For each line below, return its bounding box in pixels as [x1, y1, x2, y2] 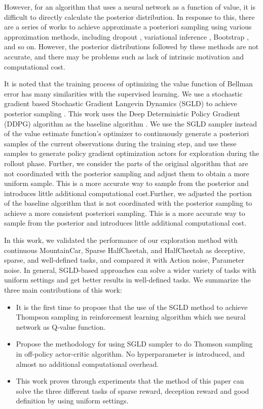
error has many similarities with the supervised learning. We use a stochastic [4, 88, 243, 99]
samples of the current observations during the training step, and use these [4, 138, 237, 148]
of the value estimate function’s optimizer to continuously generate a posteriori [4, 128, 249, 139]
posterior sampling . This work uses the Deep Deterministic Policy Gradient [4, 108, 240, 118]
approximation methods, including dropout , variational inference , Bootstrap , [4, 31, 249, 42]
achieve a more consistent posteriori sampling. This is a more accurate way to [4, 207, 245, 218]
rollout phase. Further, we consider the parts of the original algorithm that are [4, 158, 248, 168]
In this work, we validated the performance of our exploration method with [4, 235, 238, 245]
